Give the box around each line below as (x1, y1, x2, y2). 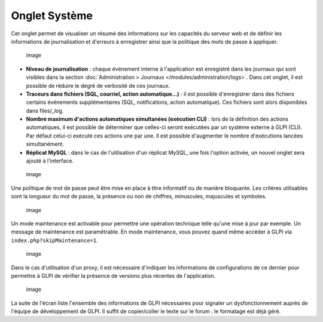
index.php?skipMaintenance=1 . (11, 237, 98, 244)
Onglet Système (11, 9, 93, 22)
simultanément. (26, 140, 65, 148)
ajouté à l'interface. (26, 157, 74, 164)
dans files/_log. (26, 107, 64, 114)
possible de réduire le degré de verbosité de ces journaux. (26, 82, 170, 89)
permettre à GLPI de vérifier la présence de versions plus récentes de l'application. (11, 272, 216, 279)
